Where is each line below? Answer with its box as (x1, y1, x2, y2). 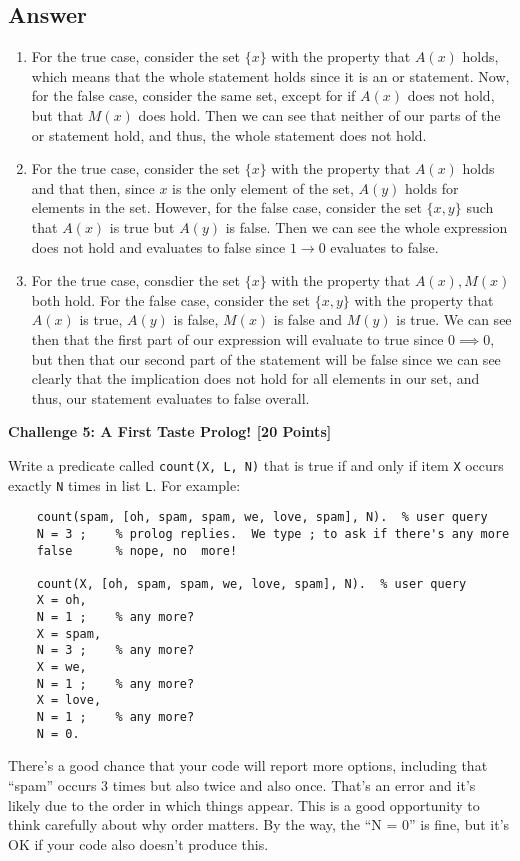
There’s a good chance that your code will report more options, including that (8, 755, 488, 776)
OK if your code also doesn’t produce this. (8, 833, 269, 854)
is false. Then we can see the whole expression (225, 216, 508, 237)
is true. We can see (396, 309, 512, 330)
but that (31, 104, 84, 125)
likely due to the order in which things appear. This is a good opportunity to (8, 794, 480, 815)
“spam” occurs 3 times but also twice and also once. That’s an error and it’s (8, 774, 476, 795)
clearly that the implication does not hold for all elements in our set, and (31, 368, 480, 389)
